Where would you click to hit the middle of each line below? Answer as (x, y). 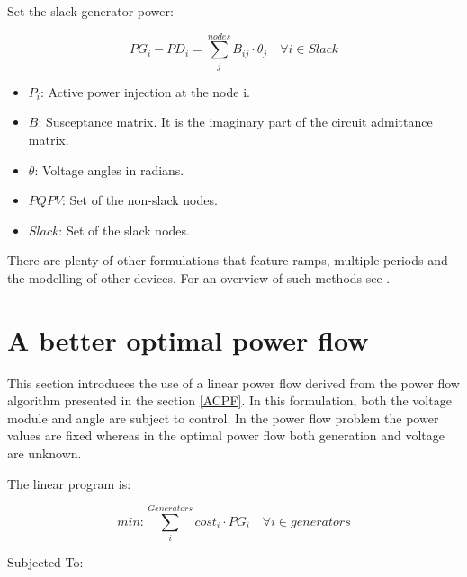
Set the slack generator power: (90, 11)
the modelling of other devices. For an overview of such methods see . (199, 277)
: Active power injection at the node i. (145, 91)
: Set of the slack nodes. (124, 230)
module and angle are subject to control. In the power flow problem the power (223, 417)
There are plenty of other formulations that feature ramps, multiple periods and (228, 260)
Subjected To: (45, 562)
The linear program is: (69, 483)
